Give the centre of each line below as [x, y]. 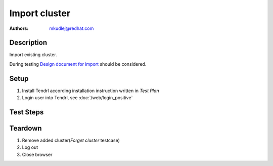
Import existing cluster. [33, 55]
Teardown [26, 128]
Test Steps [27, 112]
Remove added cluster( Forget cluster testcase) [71, 140]
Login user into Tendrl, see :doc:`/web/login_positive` [77, 98]
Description [28, 43]
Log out [30, 147]
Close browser [37, 154]
